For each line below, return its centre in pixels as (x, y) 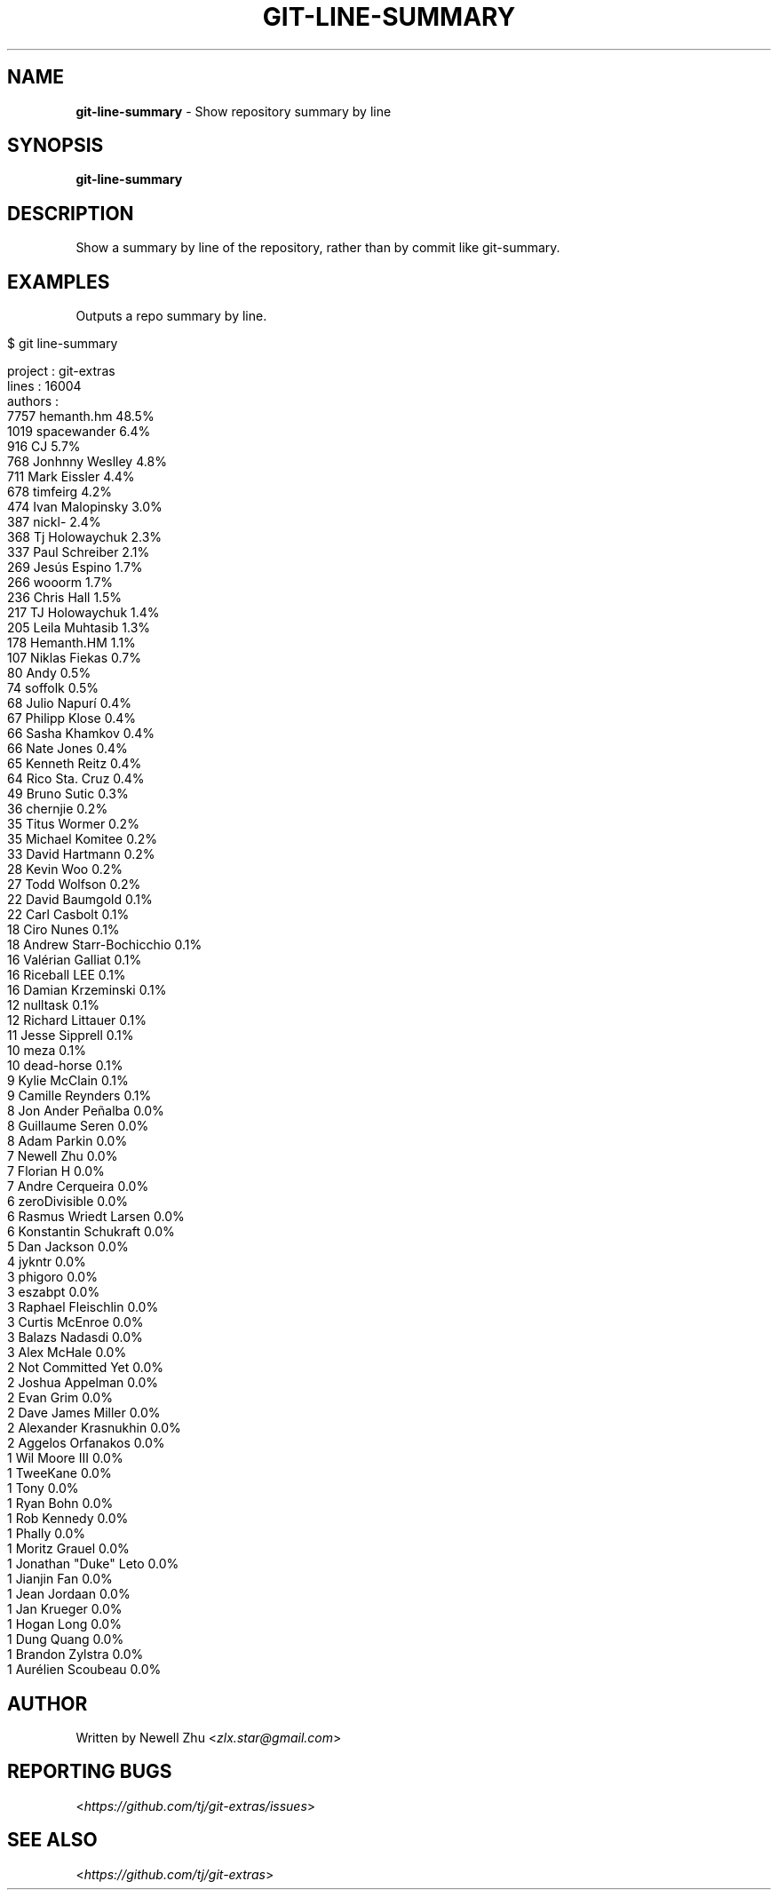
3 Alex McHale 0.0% (67, 1353)
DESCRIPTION (71, 213)
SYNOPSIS (56, 146)
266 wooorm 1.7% (60, 583)
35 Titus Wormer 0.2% (73, 824)
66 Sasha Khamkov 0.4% (81, 734)
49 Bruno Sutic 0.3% (68, 794)
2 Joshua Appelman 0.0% (83, 1383)
